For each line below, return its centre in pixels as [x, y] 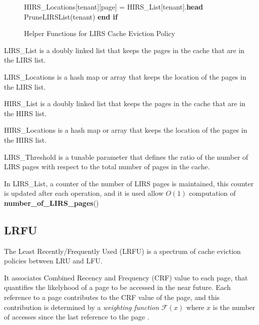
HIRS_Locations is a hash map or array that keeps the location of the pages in [126, 130]
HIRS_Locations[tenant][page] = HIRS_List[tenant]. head [114, 7]
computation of [212, 193]
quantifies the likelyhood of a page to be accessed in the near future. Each [117, 287]
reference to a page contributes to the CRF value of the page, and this [112, 297]
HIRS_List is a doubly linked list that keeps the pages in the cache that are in [125, 103]
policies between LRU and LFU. [53, 261]
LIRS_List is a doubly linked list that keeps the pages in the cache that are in [124, 50]
